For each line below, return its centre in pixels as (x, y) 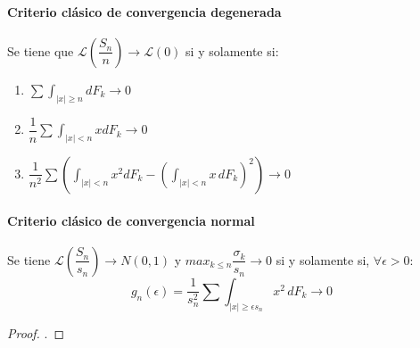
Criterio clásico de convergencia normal (131, 220)
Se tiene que (41, 50)
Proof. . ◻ (36, 332)
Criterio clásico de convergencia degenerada (144, 11)
